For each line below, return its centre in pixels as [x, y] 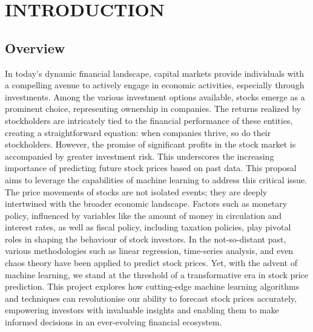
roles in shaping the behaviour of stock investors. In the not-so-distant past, [146, 239]
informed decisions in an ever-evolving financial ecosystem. [114, 322]
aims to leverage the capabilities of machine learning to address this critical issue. [156, 179]
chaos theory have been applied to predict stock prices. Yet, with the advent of [151, 263]
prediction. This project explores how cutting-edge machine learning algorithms [152, 286]
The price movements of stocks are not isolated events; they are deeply [136, 191]
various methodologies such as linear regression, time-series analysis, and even [149, 251]
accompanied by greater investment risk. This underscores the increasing [140, 156]
